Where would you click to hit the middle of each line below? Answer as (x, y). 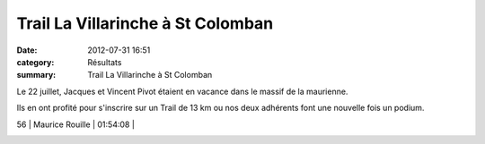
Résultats (105, 62)
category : (35, 62)
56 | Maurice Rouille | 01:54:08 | (75, 124)
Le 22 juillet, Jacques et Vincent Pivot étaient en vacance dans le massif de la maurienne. (182, 91)
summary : (36, 75)
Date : (27, 50)
